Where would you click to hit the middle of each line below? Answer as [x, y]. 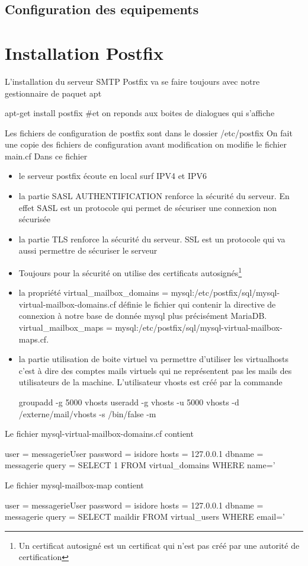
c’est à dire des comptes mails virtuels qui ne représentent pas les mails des [155, 370]
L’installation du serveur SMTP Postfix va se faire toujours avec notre [132, 81]
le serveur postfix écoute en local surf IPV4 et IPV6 [113, 176]
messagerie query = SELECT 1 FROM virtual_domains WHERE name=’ [140, 465]
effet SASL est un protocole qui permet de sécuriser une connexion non [148, 207]
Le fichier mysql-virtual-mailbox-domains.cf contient [99, 434]
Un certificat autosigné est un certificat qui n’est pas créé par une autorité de [159, 545]
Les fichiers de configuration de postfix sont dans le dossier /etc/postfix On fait [149, 132]
